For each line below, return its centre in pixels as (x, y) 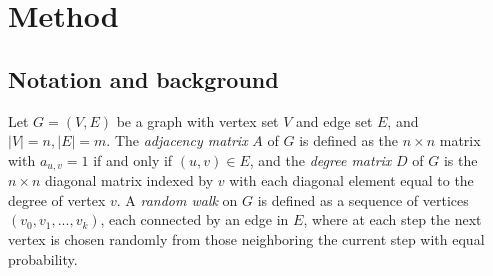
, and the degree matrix (320, 159)
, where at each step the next (392, 219)
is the (460, 159)
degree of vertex (57, 199)
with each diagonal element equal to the (351, 180)
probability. (43, 258)
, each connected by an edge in (194, 219)
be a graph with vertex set (197, 120)
